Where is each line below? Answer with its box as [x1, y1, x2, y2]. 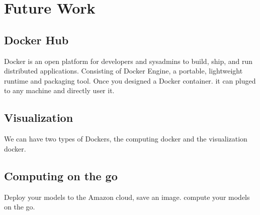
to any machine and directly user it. [4, 85, 115, 96]
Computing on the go [4, 168, 118, 183]
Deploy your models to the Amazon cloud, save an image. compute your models [4, 191, 250, 202]
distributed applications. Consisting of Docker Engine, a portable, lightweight [4, 65, 243, 76]
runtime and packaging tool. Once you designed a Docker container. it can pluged [4, 75, 256, 86]
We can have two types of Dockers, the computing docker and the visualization [4, 133, 247, 144]
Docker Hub [4, 32, 69, 47]
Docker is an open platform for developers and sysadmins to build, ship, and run [4, 55, 253, 66]
